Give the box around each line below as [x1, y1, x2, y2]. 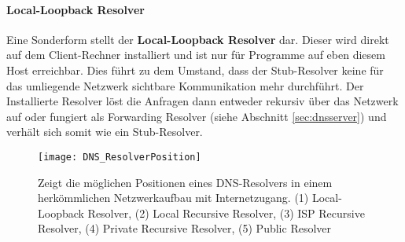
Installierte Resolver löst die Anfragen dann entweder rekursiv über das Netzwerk [6, 93, 399, 109]
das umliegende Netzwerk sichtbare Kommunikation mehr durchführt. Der [6, 77, 364, 93]
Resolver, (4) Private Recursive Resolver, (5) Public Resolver [38, 220, 332, 236]
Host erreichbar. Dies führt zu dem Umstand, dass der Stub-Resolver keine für [6, 61, 384, 78]
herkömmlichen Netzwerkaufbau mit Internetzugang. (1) [38, 189, 309, 206]
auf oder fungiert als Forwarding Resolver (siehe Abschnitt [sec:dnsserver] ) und [6, 108, 387, 124]
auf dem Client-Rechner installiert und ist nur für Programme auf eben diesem [6, 46, 385, 63]
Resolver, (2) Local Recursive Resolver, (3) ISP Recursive [87, 204, 365, 221]
